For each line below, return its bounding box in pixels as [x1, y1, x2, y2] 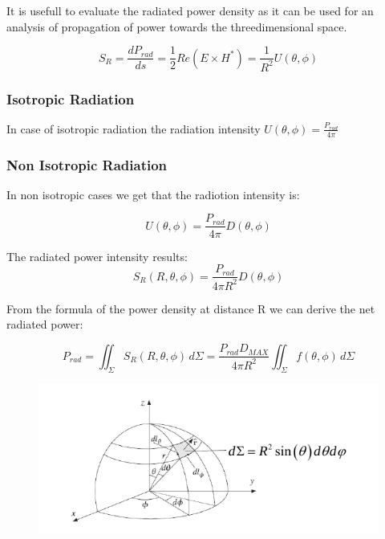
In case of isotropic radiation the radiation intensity [6, 120, 261, 137]
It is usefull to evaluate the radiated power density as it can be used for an [6, 2, 374, 18]
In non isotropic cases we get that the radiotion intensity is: [6, 186, 300, 202]
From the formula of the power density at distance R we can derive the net [6, 300, 375, 316]
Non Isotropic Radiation [6, 154, 168, 174]
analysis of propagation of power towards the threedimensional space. [6, 18, 347, 35]
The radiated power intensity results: [6, 247, 188, 264]
